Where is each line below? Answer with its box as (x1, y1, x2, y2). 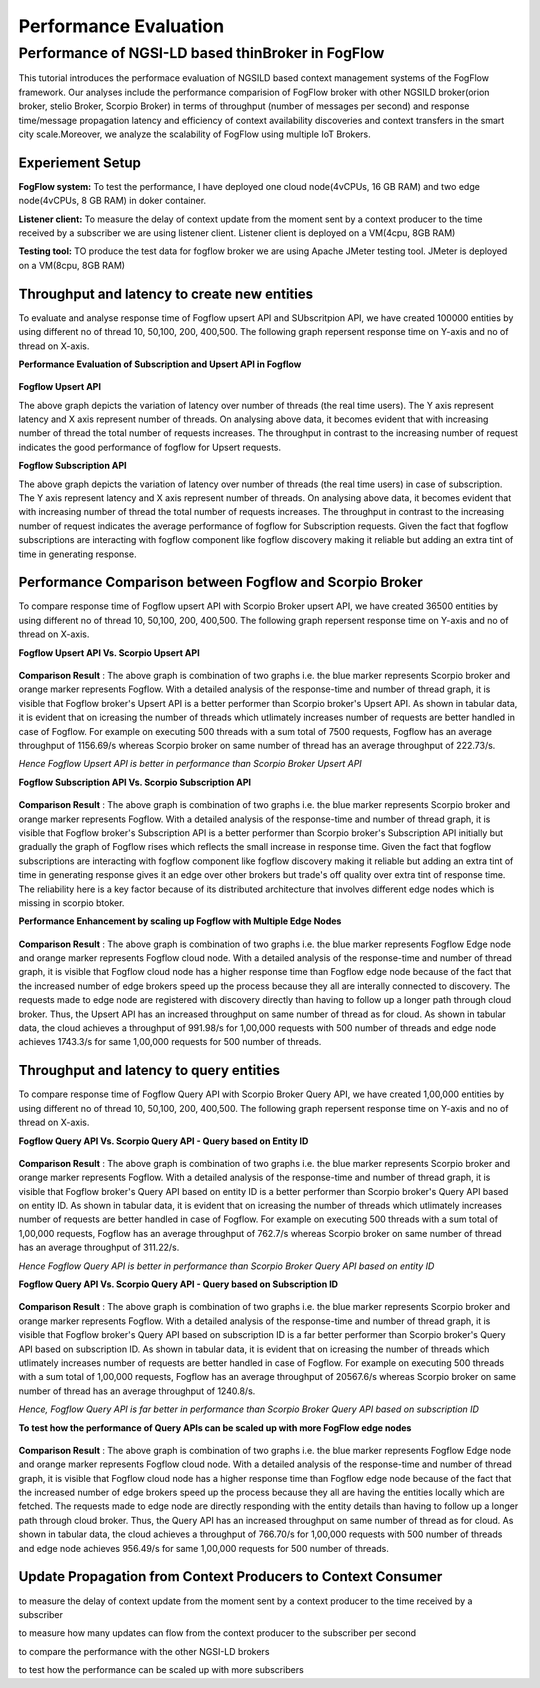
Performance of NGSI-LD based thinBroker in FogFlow (18, 44, 385, 62)
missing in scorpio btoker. (18, 896, 125, 909)
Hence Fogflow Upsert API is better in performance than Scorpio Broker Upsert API (18, 758, 362, 770)
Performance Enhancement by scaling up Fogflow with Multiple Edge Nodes (18, 915, 342, 927)
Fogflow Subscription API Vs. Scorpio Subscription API (18, 776, 252, 788)
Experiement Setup (18, 154, 142, 171)
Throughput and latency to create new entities (18, 285, 314, 302)
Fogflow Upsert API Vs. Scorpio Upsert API (18, 646, 200, 659)
